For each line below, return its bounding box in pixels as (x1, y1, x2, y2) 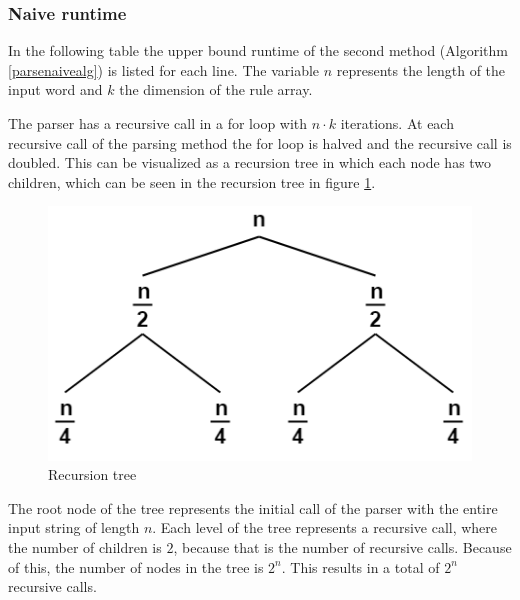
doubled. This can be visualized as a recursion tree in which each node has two (8, 152, 492, 173)
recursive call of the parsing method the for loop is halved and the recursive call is (8, 132, 512, 153)
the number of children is (8, 536, 162, 557)
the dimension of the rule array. (119, 79, 313, 100)
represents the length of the (336, 59, 506, 80)
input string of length (8, 517, 140, 538)
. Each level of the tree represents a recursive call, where (152, 517, 498, 538)
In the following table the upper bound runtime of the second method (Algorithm (8, 40, 508, 61)
